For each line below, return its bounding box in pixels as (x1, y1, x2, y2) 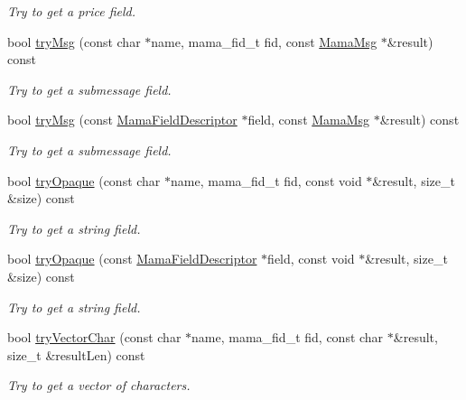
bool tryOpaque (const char (7, 171, 161, 190)
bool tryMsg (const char (7, 32, 141, 51)
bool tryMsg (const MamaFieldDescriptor (7, 110, 238, 129)
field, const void (267, 249, 355, 268)
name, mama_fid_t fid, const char (191, 328, 384, 347)
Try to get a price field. (7, 2, 136, 20)
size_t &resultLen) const (7, 345, 145, 364)
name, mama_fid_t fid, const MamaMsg (151, 32, 377, 51)
